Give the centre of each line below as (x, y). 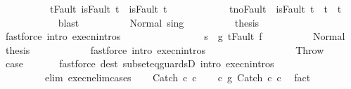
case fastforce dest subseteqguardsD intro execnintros (140, 63)
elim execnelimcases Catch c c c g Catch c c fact (178, 77)
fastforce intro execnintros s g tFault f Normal (175, 36)
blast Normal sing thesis (159, 22)
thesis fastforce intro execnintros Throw (165, 49)
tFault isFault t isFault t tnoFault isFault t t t (196, 8)
